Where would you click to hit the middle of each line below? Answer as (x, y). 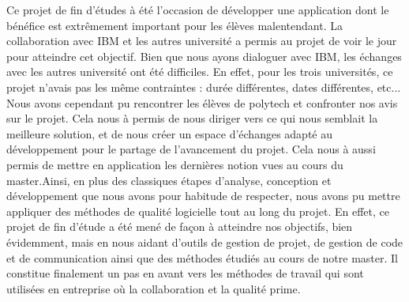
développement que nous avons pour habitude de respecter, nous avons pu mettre (203, 196)
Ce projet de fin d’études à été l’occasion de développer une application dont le (198, 9)
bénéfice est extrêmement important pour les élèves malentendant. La (174, 25)
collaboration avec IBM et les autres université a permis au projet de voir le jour (202, 41)
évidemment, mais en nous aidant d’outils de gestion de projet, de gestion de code (205, 242)
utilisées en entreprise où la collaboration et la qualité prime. (154, 288)
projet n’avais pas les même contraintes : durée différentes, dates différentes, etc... (204, 87)
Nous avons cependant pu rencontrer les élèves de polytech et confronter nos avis (202, 102)
